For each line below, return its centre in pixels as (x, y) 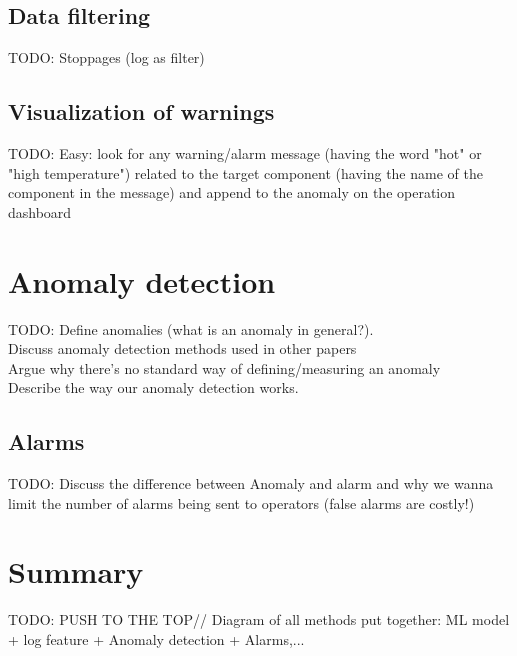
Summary (76, 571)
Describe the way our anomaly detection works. (153, 387)
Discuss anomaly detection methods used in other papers (182, 348)
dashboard (40, 211)
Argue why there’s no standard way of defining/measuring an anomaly (224, 367)
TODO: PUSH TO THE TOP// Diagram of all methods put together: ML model (259, 619)
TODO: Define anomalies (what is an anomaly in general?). (191, 328)
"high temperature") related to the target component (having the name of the (245, 172)
